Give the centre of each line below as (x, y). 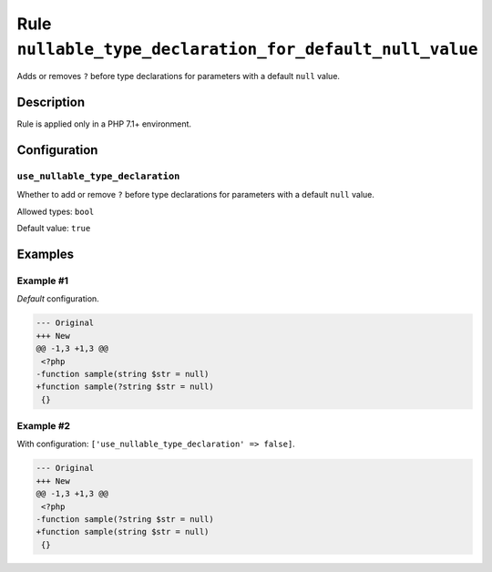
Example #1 (42, 281)
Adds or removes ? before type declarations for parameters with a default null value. (179, 77)
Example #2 (44, 426)
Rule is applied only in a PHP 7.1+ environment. (104, 124)
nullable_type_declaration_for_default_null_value (247, 49)
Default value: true (54, 229)
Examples (46, 254)
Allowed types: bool (56, 211)
